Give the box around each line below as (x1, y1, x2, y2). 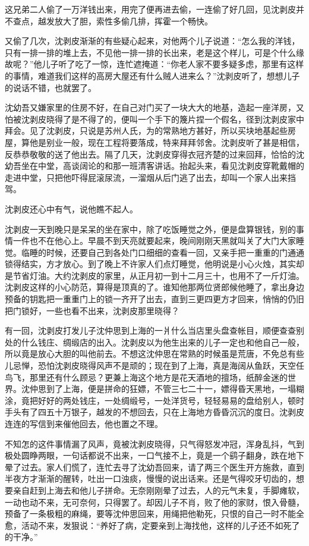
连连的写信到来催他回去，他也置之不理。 (5, 418, 163, 429)
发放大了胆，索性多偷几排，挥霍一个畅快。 (46, 14, 213, 27)
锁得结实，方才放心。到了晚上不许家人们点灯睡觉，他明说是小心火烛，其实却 (5, 258, 304, 270)
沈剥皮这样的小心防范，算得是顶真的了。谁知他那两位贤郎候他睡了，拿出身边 (5, 281, 304, 293)
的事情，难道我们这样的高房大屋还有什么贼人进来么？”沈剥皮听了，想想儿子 (5, 69, 300, 81)
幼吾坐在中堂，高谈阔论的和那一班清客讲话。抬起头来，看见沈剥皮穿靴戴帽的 (5, 159, 304, 172)
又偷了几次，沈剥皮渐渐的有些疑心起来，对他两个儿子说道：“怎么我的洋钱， (5, 34, 300, 47)
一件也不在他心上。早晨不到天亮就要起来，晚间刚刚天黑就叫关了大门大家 (12, 234, 296, 247)
